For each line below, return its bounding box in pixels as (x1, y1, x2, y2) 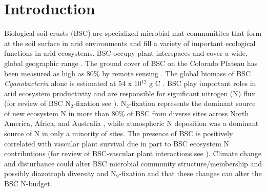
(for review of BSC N (4, 98, 71, 109)
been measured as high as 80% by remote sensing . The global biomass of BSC (4, 68, 251, 78)
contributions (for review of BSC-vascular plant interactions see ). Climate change (4, 148, 261, 159)
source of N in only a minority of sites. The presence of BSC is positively (4, 128, 233, 139)
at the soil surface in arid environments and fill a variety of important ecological (4, 37, 256, 48)
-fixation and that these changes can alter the (119, 168, 262, 179)
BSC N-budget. (4, 178, 52, 189)
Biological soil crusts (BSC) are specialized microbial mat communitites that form (4, 28, 262, 38)
